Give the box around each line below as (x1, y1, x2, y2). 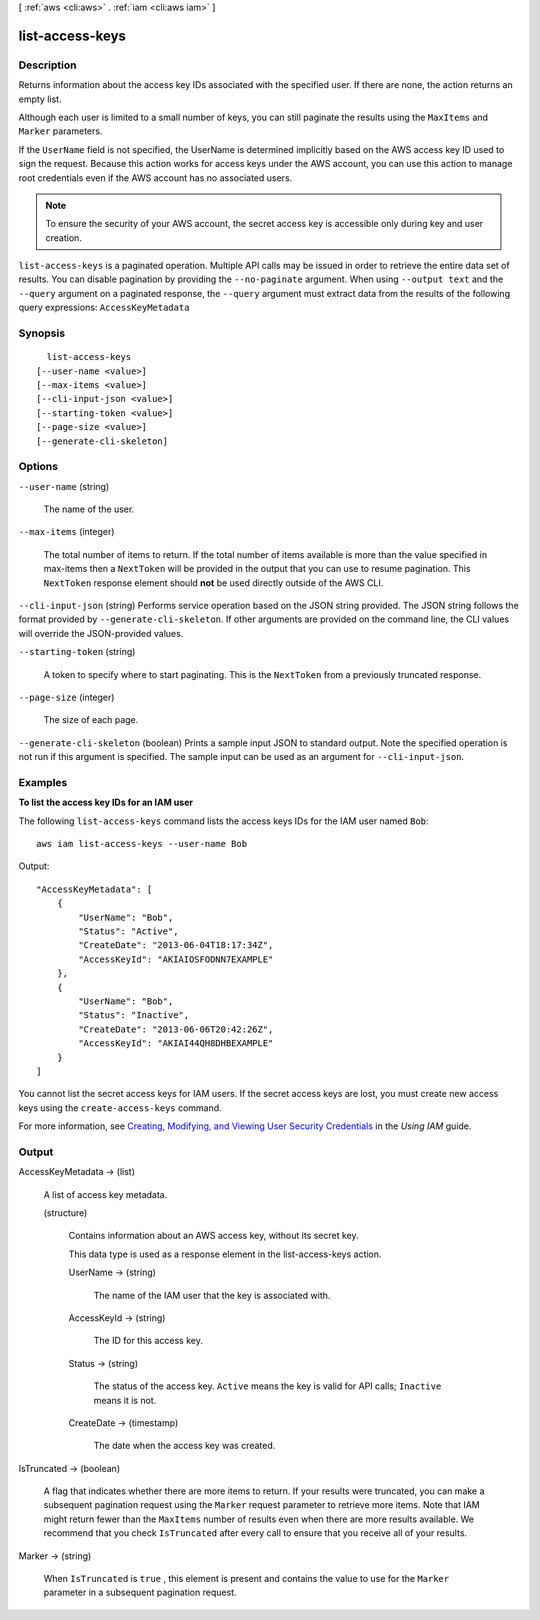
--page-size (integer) (18, 691, 115, 703)
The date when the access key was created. (93, 1440, 276, 1452)
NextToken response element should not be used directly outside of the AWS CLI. (43, 576, 384, 589)
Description (18, 58, 77, 72)
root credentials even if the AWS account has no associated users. (18, 171, 293, 184)
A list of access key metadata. (43, 1188, 168, 1200)
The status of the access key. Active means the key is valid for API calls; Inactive (93, 1380, 442, 1392)
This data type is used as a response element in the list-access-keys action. (68, 1248, 382, 1260)
